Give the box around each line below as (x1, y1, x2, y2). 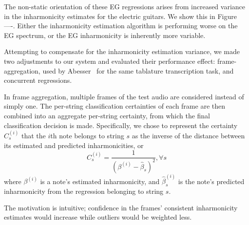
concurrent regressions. (4, 75, 72, 85)
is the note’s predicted (178, 176, 245, 186)
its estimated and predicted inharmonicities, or (4, 140, 144, 150)
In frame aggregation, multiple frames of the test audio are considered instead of (4, 91, 244, 101)
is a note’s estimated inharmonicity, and (40, 176, 160, 186)
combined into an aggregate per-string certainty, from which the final (4, 110, 211, 120)
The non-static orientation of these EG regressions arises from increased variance (4, 1, 246, 11)
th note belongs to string (50, 130, 124, 140)
